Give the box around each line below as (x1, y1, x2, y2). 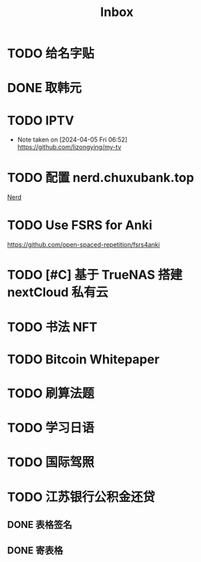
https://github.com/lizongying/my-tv (17, 143, 122, 151)
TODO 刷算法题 (7, 385, 95, 401)
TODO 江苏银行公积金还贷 (7, 489, 155, 505)
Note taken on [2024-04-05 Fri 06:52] (17, 135, 127, 144)
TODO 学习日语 (7, 420, 95, 436)
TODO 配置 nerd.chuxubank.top (7, 169, 195, 185)
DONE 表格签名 (7, 519, 73, 531)
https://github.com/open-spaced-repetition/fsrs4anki (7, 241, 160, 249)
